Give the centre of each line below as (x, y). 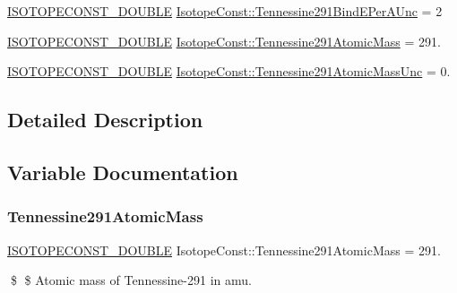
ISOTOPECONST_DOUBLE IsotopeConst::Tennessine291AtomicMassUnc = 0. (229, 71)
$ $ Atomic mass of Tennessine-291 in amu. (131, 280)
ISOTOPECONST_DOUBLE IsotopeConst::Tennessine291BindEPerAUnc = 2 (225, 11)
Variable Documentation (123, 172)
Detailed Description (105, 120)
